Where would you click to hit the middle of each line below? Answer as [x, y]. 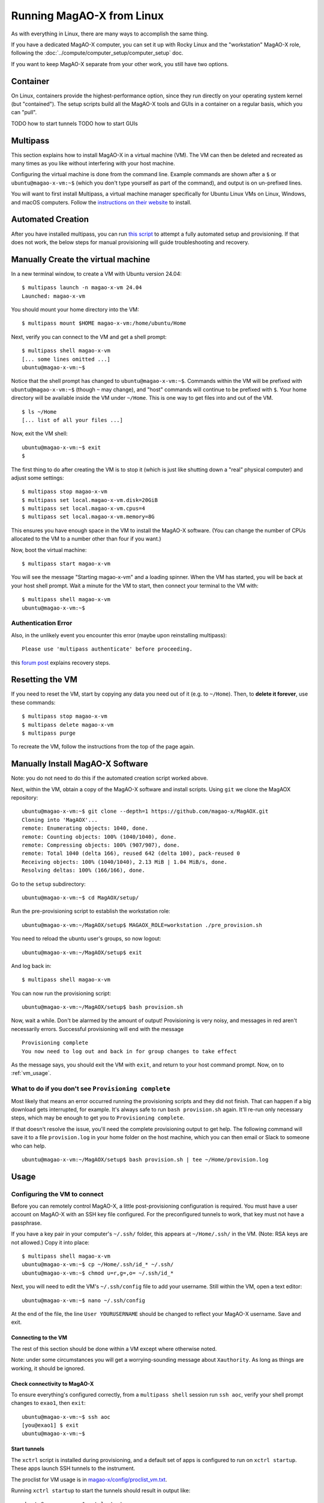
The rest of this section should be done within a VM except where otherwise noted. [114, 1348]
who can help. [28, 1146]
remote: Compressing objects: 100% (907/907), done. [101, 845]
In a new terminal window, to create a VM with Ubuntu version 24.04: [97, 274]
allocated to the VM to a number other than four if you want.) [86, 539]
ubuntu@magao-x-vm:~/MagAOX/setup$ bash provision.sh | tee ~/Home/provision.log [145, 1159]
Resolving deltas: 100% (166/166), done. [83, 871]
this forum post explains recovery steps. [61, 663]
